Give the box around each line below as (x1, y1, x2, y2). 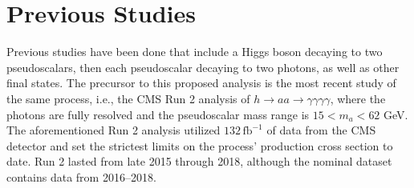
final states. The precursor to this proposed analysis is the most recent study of (6, 74, 396, 91)
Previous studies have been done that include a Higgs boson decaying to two (6, 43, 383, 60)
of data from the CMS (266, 122, 376, 138)
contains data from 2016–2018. (6, 168, 156, 185)
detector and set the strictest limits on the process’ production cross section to (6, 137, 393, 154)
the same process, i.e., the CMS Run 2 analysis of (6, 90, 250, 106)
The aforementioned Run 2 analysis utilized (6, 122, 221, 138)
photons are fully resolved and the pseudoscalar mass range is (6, 106, 310, 122)
